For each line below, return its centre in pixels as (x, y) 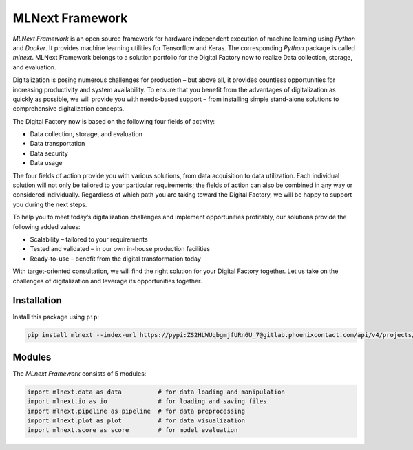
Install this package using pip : (56, 317)
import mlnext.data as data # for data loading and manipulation (156, 392)
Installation (37, 300)
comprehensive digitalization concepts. (68, 109)
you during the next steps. (50, 204)
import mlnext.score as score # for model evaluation (133, 430)
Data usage (46, 163)
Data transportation (57, 144)
